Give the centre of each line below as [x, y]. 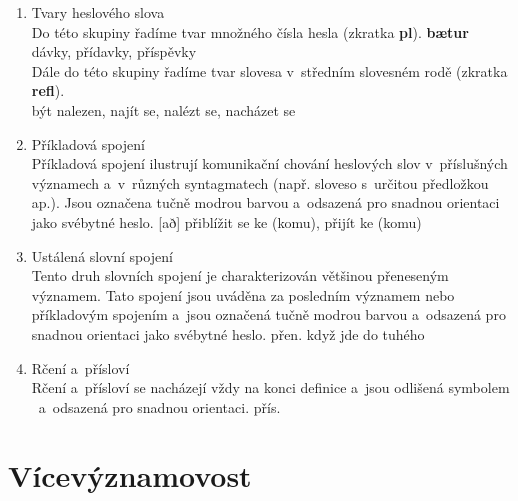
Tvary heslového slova [98, 12]
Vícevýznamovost [130, 475]
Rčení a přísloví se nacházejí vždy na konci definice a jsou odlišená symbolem [270, 387]
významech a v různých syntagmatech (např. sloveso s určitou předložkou [260, 182]
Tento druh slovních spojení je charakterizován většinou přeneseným [240, 275]
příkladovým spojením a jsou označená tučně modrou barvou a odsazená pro [268, 314]
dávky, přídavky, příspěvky [114, 51]
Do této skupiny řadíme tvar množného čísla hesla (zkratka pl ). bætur [250, 31]
